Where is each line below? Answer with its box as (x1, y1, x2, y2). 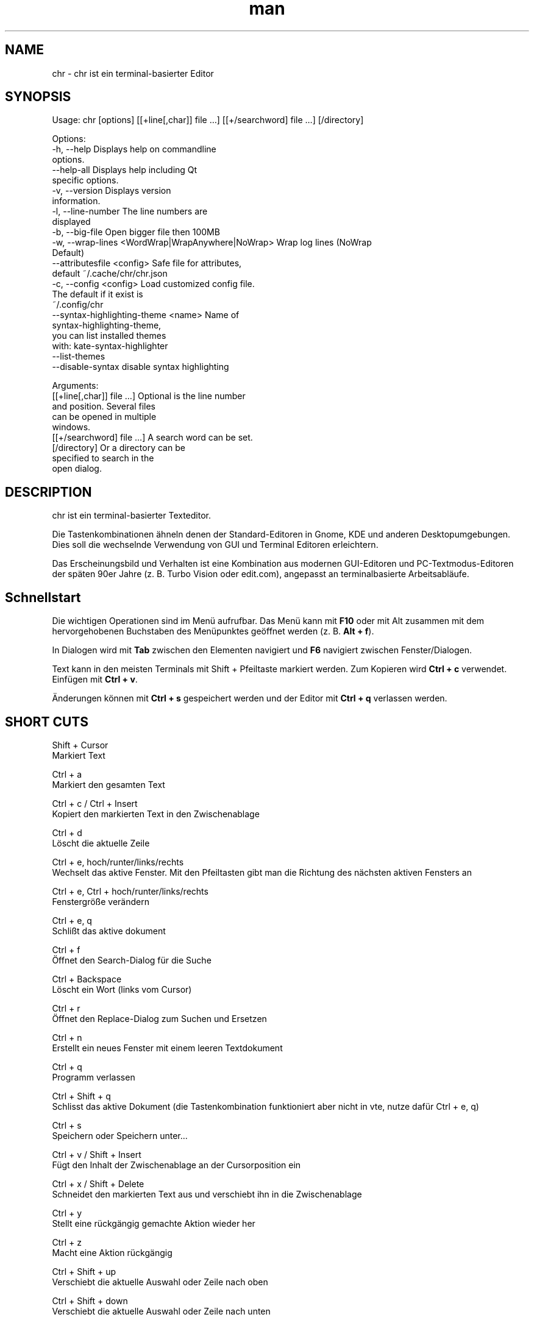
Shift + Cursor (52, 739, 109, 750)
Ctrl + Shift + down (52, 1295, 128, 1306)
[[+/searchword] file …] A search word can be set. (52, 432, 253, 443)
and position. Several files (52, 401, 155, 412)
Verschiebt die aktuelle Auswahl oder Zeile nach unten (52, 1305, 271, 1316)
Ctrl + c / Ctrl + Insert (52, 798, 138, 809)
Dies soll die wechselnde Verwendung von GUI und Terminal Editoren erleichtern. (52, 539, 379, 550)
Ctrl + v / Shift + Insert (52, 1149, 141, 1160)
